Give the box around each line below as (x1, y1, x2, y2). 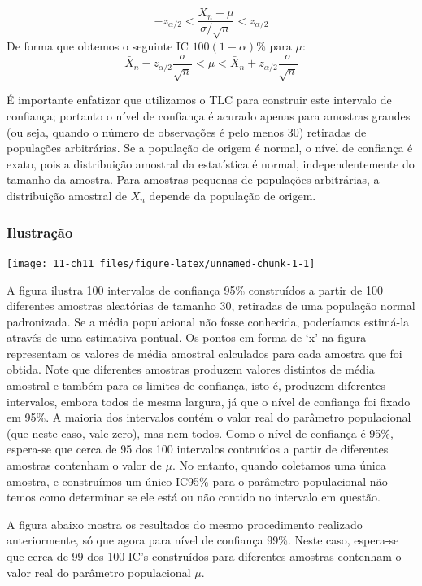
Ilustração (7, 221, 73, 242)
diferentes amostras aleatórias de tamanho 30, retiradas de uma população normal (7, 297, 415, 314)
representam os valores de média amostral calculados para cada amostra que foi (7, 344, 402, 361)
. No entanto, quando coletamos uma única (172, 457, 386, 474)
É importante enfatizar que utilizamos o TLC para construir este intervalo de (7, 91, 392, 108)
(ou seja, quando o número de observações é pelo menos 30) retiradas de (7, 123, 367, 140)
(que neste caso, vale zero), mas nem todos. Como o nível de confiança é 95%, (7, 424, 394, 441)
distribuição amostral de (7, 187, 128, 204)
